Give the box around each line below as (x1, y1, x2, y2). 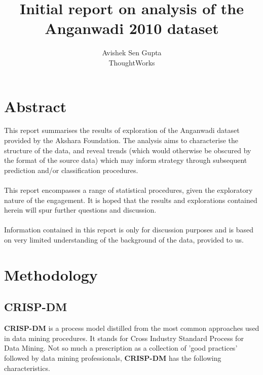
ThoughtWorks (108, 57, 155, 67)
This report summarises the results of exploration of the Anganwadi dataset (4, 125, 240, 135)
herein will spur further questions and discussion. (4, 204, 157, 215)
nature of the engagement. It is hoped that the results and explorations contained (4, 194, 257, 205)
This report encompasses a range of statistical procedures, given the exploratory (4, 185, 253, 195)
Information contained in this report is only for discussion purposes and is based (4, 224, 254, 235)
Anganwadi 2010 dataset (45, 18, 219, 39)
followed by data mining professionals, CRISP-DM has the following (4, 352, 221, 363)
